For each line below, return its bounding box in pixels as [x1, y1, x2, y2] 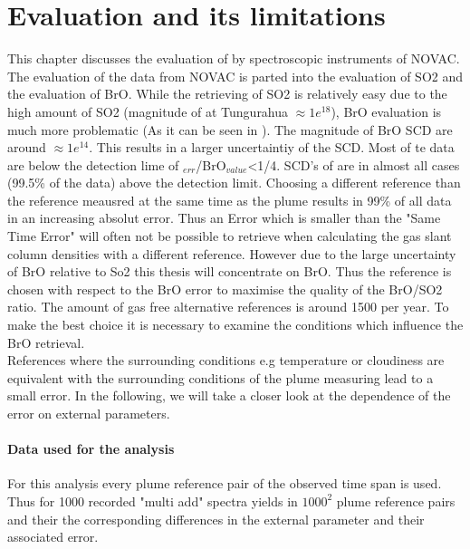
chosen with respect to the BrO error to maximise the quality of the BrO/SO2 [7, 279, 443, 298]
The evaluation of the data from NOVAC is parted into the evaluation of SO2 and [7, 66, 464, 85]
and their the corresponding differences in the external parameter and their [7, 509, 425, 528]
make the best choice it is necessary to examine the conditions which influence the [7, 315, 464, 334]
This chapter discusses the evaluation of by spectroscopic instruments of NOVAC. [7, 49, 460, 68]
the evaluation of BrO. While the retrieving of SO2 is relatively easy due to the [7, 84, 447, 103]
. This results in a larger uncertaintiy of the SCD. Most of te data [89, 138, 455, 157]
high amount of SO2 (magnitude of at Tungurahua [7, 101, 289, 120]
